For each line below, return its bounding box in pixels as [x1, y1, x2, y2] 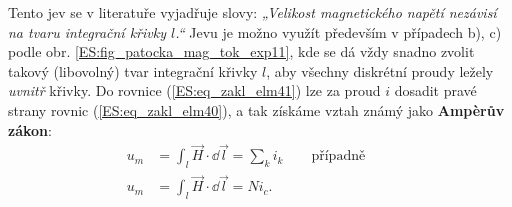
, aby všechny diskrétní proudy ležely [266, 60, 494, 81]
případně [311, 149, 366, 164]
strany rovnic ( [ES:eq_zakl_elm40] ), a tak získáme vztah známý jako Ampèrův [8, 99, 505, 120]
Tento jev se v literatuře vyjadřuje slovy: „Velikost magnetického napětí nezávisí [8, 2, 497, 22]
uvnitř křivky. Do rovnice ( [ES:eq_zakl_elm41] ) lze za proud [8, 80, 381, 101]
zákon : [8, 119, 52, 140]
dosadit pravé [394, 80, 477, 101]
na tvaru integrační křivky [8, 21, 166, 42]
